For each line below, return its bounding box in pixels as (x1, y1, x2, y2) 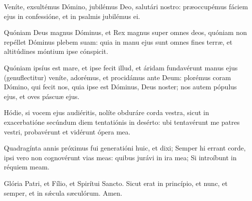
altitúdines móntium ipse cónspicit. (4, 46, 108, 56)
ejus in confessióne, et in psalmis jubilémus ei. (4, 11, 140, 21)
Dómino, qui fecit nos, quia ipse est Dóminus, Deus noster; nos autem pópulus (4, 82, 237, 92)
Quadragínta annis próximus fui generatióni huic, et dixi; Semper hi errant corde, (4, 143, 246, 153)
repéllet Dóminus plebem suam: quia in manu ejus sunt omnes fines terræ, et (4, 36, 233, 47)
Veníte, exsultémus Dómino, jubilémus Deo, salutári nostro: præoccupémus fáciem (4, 1, 248, 11)
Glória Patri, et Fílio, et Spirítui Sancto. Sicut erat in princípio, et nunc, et (4, 178, 228, 188)
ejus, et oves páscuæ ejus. (4, 91, 80, 101)
